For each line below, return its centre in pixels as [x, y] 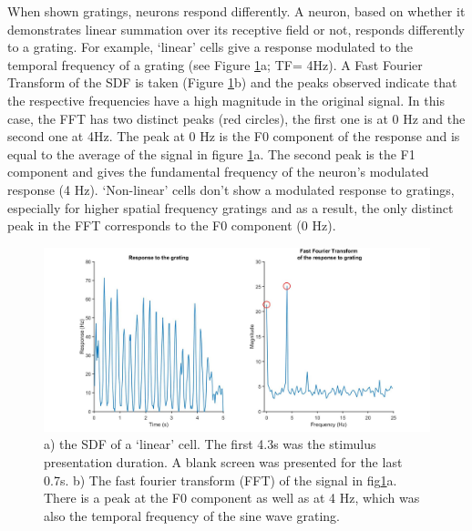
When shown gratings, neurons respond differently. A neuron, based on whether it [236, 11]
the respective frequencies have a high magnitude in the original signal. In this [226, 100]
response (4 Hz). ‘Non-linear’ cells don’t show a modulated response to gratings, [231, 189]
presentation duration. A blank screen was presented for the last [223, 461]
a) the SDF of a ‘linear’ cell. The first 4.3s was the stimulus [210, 444]
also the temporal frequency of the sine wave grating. [192, 515]
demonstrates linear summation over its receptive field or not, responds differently [236, 29]
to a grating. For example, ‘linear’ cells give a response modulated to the [210, 47]
